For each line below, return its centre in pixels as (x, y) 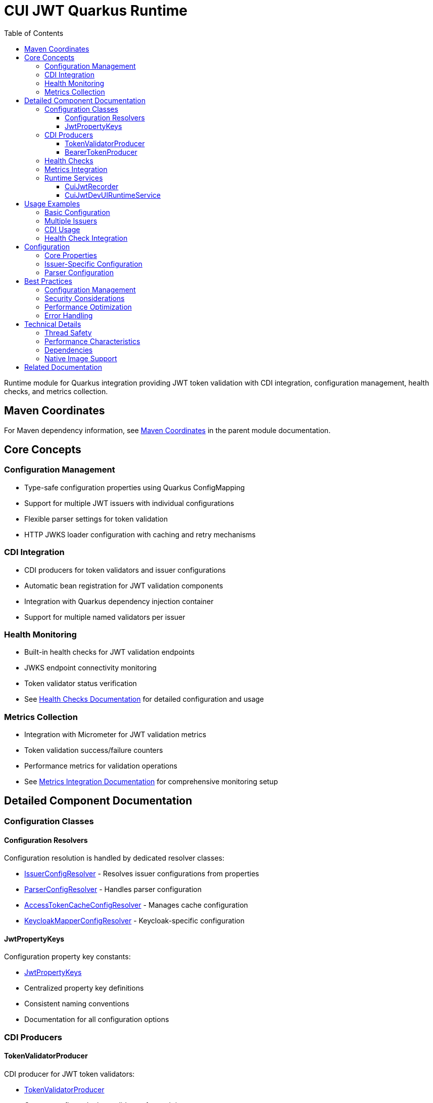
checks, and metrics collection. (56, 391)
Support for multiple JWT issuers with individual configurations (129, 503)
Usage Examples (52, 203)
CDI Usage (62, 229)
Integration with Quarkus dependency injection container (119, 601)
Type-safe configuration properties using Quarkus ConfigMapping (135, 487)
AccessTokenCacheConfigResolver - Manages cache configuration (136, 905)
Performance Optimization (88, 307)
